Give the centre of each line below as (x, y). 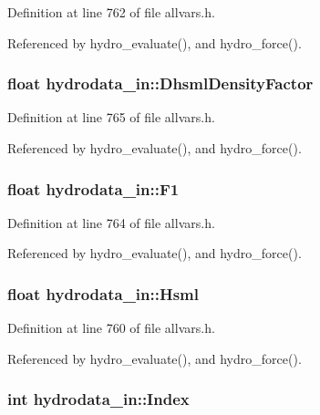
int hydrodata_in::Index (98, 399)
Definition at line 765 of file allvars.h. (111, 117)
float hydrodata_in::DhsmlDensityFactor (160, 83)
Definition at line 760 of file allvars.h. (111, 328)
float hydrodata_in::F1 (93, 188)
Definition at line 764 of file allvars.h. (111, 222)
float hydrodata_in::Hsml (103, 293)
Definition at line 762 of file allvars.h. (111, 12)
